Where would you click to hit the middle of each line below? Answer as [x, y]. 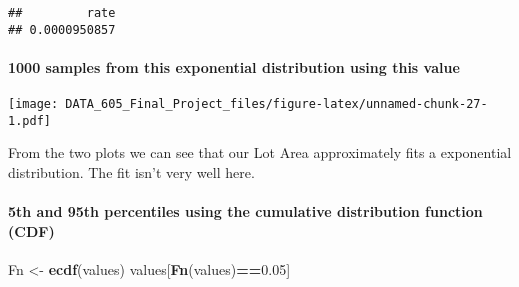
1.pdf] [29, 120]
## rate [62, 13]
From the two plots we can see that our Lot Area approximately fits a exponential [260, 152]
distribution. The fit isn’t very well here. [131, 172]
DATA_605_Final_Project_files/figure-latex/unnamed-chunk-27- [276, 104]
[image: [33, 104]
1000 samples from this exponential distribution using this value [234, 66]
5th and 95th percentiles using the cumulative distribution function [245, 211]
